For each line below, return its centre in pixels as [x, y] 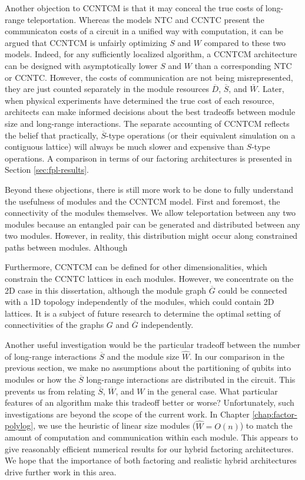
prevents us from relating [50, 391]
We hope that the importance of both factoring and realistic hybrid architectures [151, 460]
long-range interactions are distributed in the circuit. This [191, 379]
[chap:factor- [275, 414]
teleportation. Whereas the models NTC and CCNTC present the [146, 19]
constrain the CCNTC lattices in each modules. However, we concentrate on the [149, 279]
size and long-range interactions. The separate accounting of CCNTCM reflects [147, 123]
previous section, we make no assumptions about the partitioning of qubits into [148, 368]
